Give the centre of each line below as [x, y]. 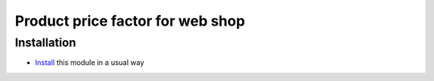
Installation [45, 43]
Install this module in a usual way [90, 63]
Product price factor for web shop [130, 21]
